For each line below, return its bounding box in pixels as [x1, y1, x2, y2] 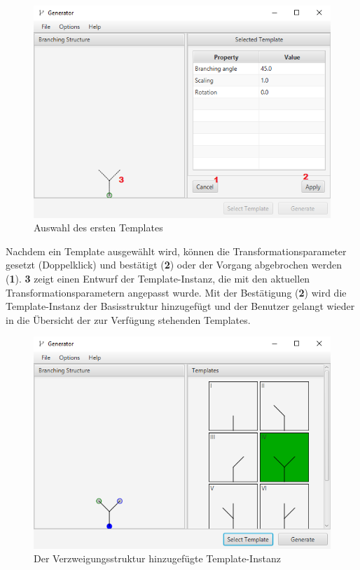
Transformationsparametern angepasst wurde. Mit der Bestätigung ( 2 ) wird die [6, 285, 347, 299]
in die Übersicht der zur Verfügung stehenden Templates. [6, 312, 251, 327]
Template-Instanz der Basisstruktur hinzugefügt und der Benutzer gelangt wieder [6, 299, 355, 313]
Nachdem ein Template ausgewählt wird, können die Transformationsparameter [6, 243, 347, 258]
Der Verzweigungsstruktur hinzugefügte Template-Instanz [34, 551, 281, 566]
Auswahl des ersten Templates [34, 220, 163, 235]
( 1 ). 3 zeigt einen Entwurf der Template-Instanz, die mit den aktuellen [6, 271, 310, 285]
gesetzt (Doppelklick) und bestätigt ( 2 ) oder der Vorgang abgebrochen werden [6, 257, 342, 272]
